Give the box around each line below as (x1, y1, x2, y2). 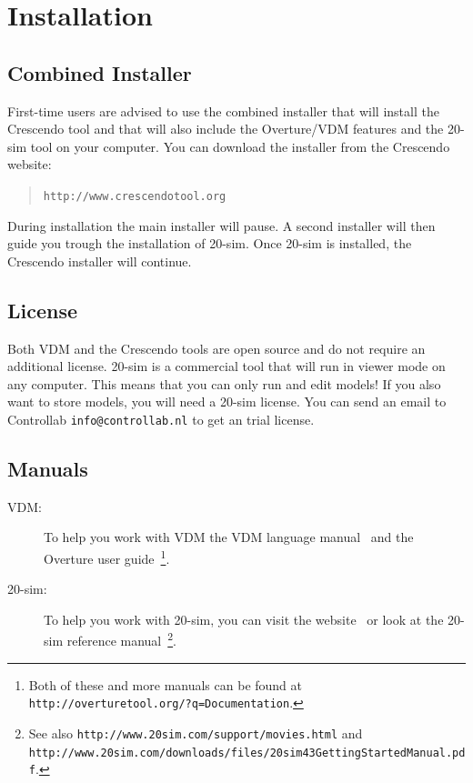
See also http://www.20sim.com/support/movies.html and (28, 723, 363, 742)
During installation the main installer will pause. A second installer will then (7, 216, 436, 235)
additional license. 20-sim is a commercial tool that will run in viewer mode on (7, 356, 446, 376)
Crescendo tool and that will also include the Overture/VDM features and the (7, 119, 444, 138)
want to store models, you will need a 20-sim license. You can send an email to (7, 392, 447, 411)
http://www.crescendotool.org (43, 189, 226, 203)
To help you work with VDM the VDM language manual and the (44, 527, 414, 547)
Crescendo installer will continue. (7, 251, 192, 270)
